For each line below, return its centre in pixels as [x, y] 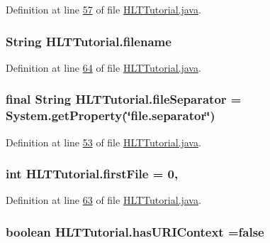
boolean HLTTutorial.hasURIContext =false [135, 231]
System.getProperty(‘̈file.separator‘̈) [111, 115]
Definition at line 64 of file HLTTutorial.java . [103, 67]
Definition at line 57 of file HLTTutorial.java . [103, 9]
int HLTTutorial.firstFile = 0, [92, 174]
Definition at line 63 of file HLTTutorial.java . [103, 200]
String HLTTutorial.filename [89, 41]
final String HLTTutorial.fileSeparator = [124, 99]
